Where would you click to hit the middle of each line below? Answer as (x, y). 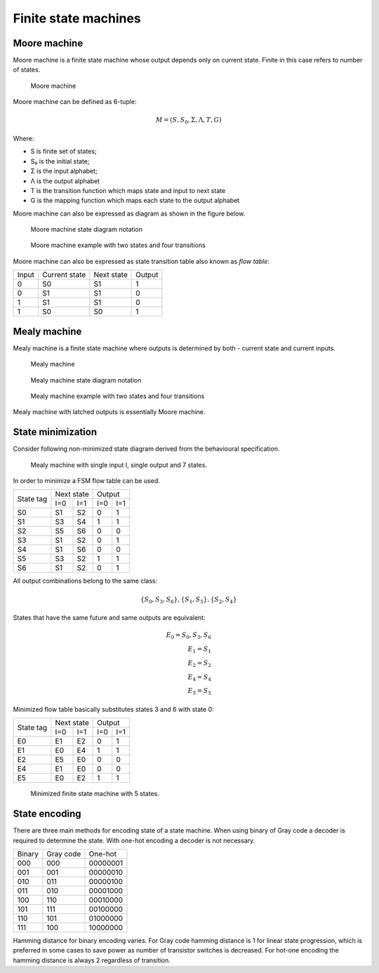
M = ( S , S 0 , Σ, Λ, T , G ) (188, 121)
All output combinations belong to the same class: (85, 581)
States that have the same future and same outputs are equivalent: (109, 618)
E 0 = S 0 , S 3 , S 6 (189, 636)
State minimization (55, 432)
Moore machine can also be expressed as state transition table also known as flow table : (141, 261)
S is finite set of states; (64, 152)
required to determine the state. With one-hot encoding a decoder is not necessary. (134, 840)
